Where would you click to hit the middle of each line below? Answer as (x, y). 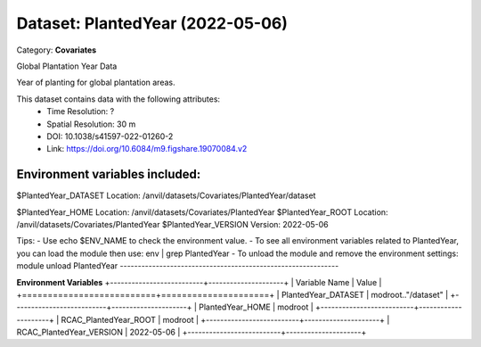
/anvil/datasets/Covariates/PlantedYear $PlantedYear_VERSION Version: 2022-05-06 (172, 224)
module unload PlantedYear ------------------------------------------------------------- (178, 266)
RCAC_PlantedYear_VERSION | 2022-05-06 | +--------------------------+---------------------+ (192, 332)
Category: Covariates (57, 50)
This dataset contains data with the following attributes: (118, 99)
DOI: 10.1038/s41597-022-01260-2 (110, 136)
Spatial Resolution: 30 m (91, 124)
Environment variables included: (109, 174)
